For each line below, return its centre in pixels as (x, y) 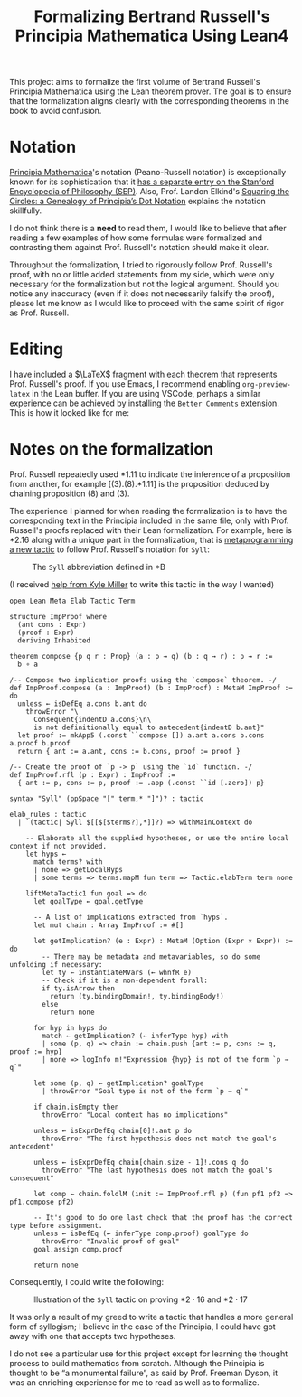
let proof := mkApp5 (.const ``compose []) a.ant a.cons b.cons (141, 736)
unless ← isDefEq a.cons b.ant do (82, 704)
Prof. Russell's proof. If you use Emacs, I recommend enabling (125, 384)
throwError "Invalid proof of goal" (111, 1242)
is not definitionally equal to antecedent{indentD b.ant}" (149, 727)
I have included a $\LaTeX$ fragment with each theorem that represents (143, 375)
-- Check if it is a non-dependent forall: (125, 980)
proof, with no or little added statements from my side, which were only (142, 275)
